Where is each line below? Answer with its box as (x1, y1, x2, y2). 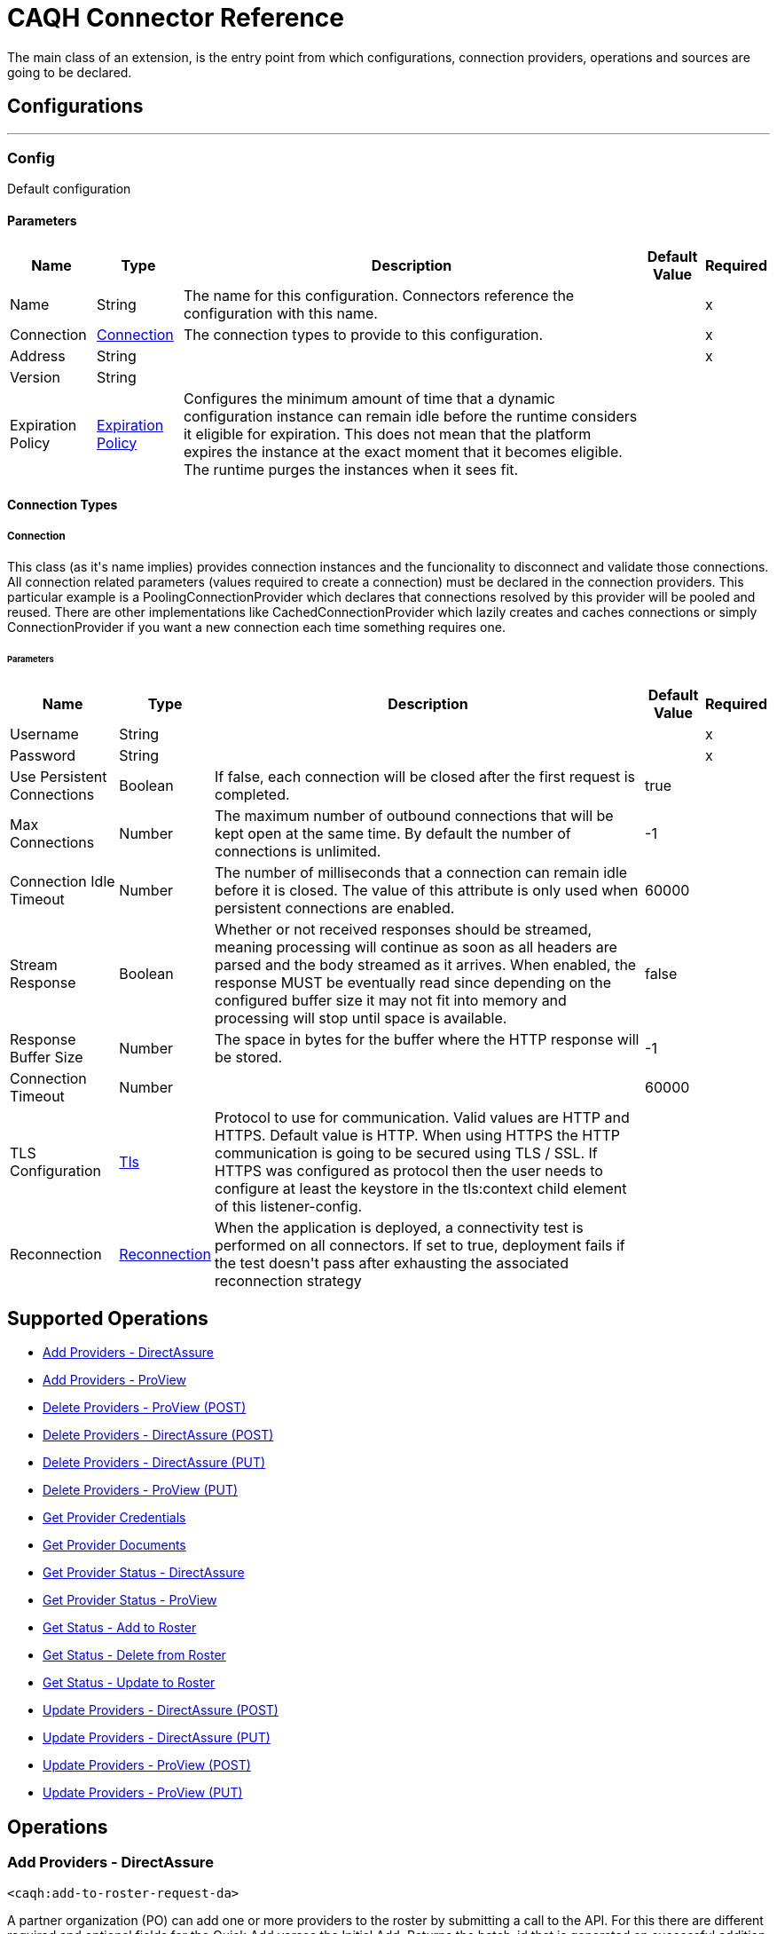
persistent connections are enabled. (214, 898, 455, 917)
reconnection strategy (214, 1271, 362, 1290)
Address (10, 346, 66, 365)
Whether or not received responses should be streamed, (214, 920, 593, 938)
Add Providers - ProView (43, 1372, 186, 1388)
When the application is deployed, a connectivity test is (214, 1218, 584, 1236)
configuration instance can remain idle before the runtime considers (183, 407, 638, 425)
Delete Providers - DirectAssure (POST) (43, 1427, 274, 1443)
